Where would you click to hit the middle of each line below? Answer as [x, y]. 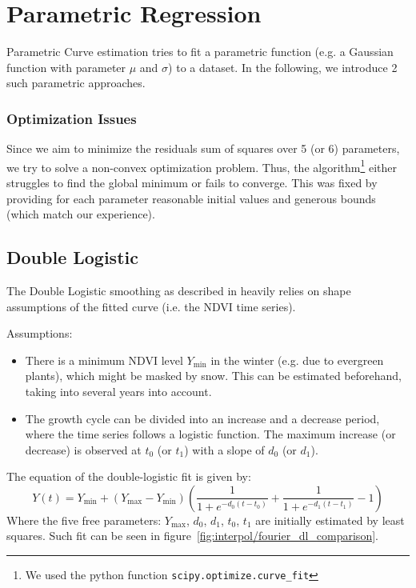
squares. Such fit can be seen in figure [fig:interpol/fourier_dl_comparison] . [192, 536]
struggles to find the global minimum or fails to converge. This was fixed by [192, 182]
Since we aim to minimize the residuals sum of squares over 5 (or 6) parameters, [203, 148]
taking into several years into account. [118, 391]
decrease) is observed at [83, 449]
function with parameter [66, 67]
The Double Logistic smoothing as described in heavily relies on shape [179, 290]
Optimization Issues [72, 118]
